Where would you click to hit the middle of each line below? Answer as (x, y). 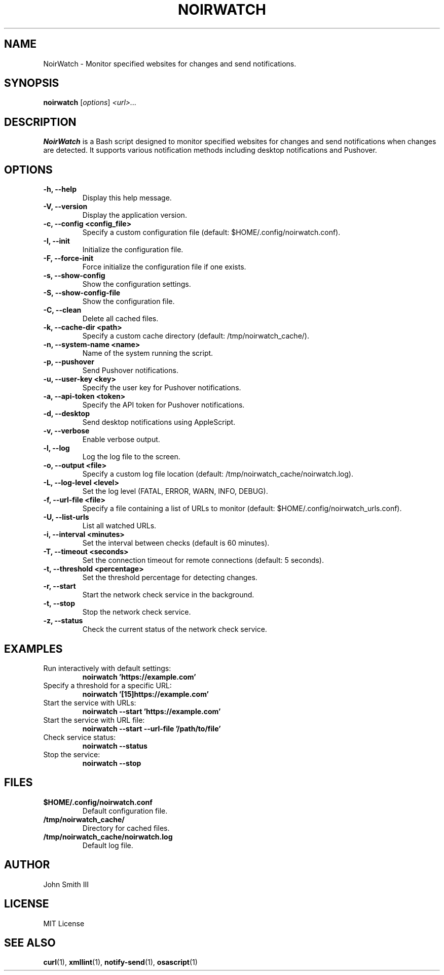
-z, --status (63, 621)
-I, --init (57, 241)
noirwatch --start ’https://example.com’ (152, 711)
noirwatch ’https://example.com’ (139, 677)
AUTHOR (27, 865)
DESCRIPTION (40, 122)
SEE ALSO (30, 943)
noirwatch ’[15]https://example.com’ (145, 694)
